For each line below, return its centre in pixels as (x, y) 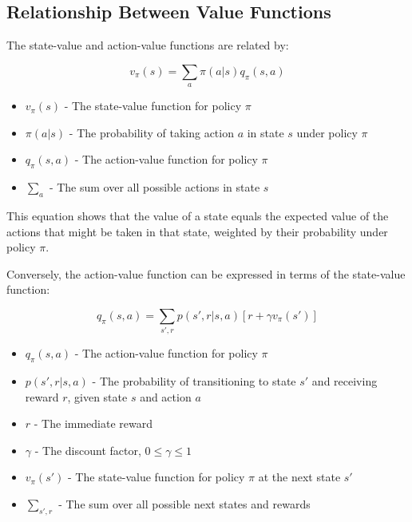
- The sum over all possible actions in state (154, 187)
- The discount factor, (88, 450)
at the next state (299, 477)
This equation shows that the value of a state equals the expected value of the (198, 215)
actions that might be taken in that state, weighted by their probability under (197, 231)
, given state (97, 396)
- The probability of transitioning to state (194, 381)
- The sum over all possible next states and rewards (184, 504)
